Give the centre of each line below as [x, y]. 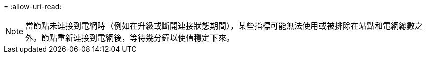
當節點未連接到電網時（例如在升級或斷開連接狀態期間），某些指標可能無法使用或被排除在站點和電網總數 [220, 26]
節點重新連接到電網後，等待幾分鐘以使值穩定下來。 [138, 38]
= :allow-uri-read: [33, 7]
